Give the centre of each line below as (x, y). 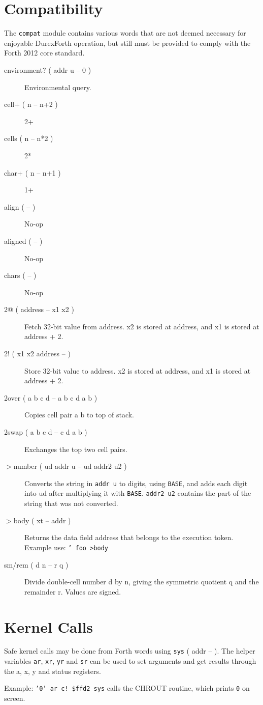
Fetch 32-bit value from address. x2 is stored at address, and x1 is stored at (142, 326)
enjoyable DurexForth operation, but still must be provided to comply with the (127, 43)
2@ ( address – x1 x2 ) (39, 309)
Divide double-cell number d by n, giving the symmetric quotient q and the (142, 582)
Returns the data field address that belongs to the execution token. (129, 537)
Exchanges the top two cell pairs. (76, 449)
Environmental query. (58, 87)
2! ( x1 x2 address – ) (37, 354)
